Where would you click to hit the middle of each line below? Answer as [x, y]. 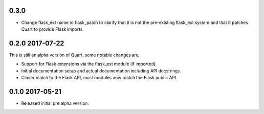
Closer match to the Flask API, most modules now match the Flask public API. [99, 77]
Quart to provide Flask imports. [53, 29]
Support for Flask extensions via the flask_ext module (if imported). [89, 64]
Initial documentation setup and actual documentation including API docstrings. [101, 70]
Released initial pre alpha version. [55, 103]
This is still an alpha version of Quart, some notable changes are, [74, 55]
